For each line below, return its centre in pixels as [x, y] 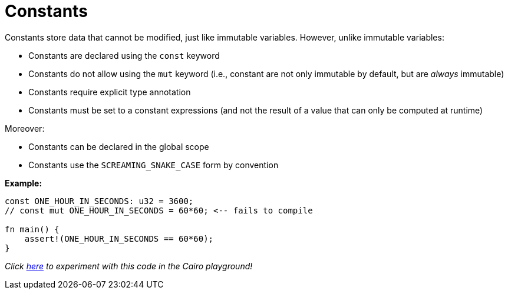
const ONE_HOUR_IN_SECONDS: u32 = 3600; [99, 201]
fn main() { [32, 229]
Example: [24, 183]
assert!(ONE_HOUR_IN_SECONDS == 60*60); [119, 238]
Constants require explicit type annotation [110, 92]
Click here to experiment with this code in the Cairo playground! [129, 266]
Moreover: [25, 128]
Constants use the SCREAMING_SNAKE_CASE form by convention [154, 165]
